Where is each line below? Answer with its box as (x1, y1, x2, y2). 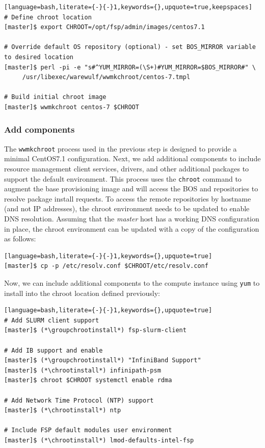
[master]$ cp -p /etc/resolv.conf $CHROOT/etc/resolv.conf (4, 262, 208, 270)
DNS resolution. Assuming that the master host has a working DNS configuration (4, 213, 259, 224)
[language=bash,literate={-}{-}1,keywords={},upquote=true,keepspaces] (4, 4, 252, 11)
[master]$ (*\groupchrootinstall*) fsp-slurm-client (4, 327, 187, 334)
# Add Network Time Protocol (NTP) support (4, 396, 154, 404)
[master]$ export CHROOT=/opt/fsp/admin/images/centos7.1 (4, 23, 205, 31)
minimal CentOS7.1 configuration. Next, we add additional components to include (4, 153, 261, 164)
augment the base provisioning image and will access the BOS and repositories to (4, 183, 258, 194)
